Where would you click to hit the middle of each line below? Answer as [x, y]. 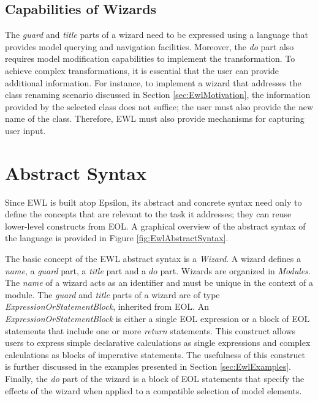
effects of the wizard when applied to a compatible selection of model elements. [153, 390]
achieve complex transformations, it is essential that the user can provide [142, 70]
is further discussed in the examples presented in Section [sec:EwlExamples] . [148, 366]
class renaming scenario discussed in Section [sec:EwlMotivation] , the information [158, 95]
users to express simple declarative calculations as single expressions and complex [158, 343]
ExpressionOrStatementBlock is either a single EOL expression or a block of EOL [157, 319]
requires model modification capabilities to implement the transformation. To [150, 58]
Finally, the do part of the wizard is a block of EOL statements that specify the [155, 378]
